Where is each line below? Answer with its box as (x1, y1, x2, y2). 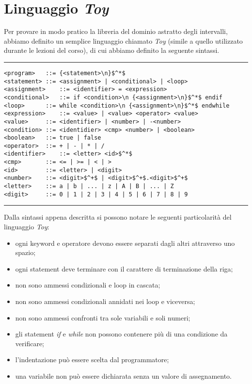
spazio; (15, 247, 36, 257)
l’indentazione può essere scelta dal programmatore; (15, 354, 169, 365)
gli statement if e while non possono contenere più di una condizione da (15, 329, 228, 339)
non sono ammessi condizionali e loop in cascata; (15, 280, 160, 290)
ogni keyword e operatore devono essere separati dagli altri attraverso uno (15, 238, 235, 248)
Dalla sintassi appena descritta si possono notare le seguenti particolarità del (4, 212, 232, 222)
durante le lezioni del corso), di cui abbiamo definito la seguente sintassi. (4, 45, 220, 55)
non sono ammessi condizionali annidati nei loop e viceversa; (15, 296, 195, 306)
